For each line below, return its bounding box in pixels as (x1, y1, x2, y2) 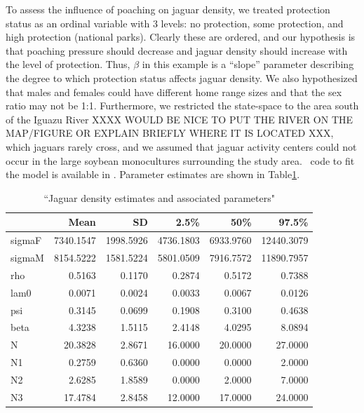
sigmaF (11, 233, 42, 248)
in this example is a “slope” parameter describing (142, 57, 354, 72)
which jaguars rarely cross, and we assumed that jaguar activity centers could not (6, 139, 357, 154)
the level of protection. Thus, (6, 57, 130, 72)
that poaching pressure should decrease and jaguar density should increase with (6, 43, 348, 57)
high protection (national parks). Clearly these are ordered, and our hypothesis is (6, 29, 356, 44)
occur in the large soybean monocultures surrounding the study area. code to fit (6, 153, 355, 168)
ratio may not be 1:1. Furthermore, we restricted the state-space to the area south (6, 98, 359, 113)
